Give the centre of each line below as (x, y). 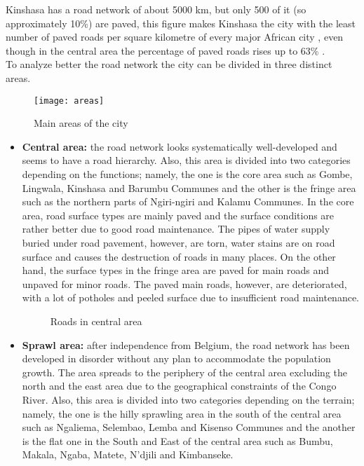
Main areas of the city (81, 123)
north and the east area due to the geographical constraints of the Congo (179, 386)
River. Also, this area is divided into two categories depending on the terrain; (188, 399)
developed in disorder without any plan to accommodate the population (176, 358)
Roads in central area (96, 321)
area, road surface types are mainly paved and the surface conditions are (178, 215)
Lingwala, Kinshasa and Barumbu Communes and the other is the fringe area (189, 187)
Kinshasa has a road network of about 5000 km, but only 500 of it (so (156, 9)
